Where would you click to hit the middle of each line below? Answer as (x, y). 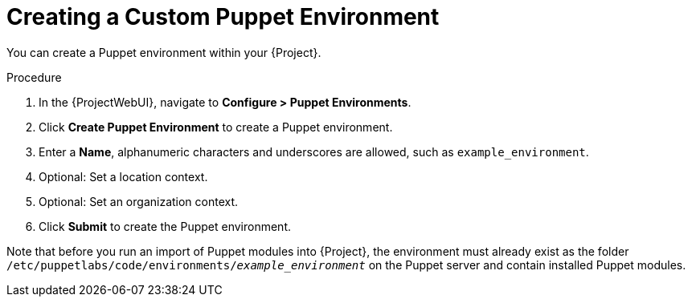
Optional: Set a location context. (123, 176)
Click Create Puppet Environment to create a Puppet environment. (216, 127)
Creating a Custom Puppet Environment (223, 17)
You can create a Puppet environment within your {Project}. (164, 52)
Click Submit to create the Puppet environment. (165, 226)
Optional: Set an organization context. (139, 201)
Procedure (34, 77)
